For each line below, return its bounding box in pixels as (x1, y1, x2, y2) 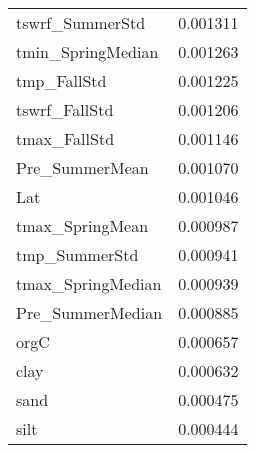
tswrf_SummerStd (16, 11, 146, 34)
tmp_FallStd (16, 69, 107, 92)
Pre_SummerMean (16, 156, 149, 179)
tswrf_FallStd (16, 98, 114, 121)
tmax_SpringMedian (16, 272, 162, 295)
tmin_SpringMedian (16, 40, 159, 63)
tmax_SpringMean (16, 214, 149, 237)
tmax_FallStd (16, 127, 115, 150)
